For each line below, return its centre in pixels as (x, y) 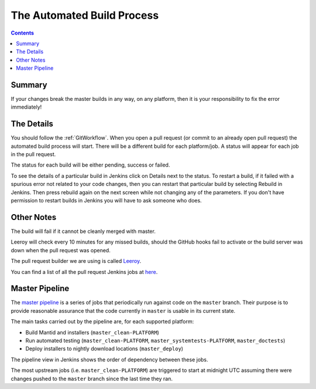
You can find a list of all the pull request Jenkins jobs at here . (84, 272)
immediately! (26, 107)
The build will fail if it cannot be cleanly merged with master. (83, 231)
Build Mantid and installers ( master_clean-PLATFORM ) (92, 332)
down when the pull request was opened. (61, 250)
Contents (23, 33)
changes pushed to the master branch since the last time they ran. (92, 378)
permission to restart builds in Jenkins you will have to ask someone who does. (106, 201)
